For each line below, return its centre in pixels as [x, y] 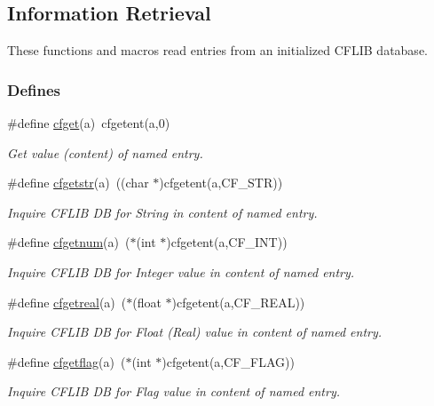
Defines [34, 89]
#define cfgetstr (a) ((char [78, 183]
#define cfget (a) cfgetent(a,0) [89, 123]
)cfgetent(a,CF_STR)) [221, 183]
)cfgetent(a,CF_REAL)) [238, 302]
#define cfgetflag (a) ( [67, 361]
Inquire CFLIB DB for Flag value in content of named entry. [174, 391]
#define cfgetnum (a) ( [69, 242]
